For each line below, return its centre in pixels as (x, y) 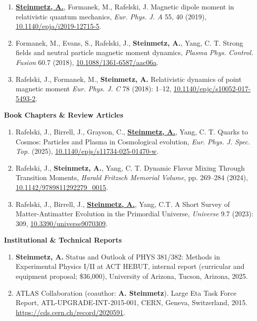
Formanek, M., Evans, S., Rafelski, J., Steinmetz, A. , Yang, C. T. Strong (129, 42)
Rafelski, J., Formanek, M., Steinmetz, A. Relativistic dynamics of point (128, 79)
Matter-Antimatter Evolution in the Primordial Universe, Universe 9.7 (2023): (134, 214)
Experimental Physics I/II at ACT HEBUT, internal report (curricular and (130, 266)
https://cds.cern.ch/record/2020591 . (70, 312)
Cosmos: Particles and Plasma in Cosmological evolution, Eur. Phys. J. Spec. (133, 141)
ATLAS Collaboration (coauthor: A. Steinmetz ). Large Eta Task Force (126, 292)
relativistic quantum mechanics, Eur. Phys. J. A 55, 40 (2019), (111, 16)
